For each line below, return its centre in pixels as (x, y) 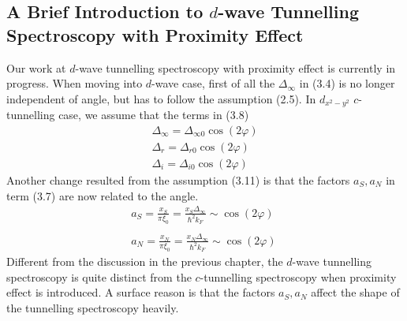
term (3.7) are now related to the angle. (103, 195)
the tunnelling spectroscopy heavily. (93, 307)
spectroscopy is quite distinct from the (99, 276)
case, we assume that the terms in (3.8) (154, 115)
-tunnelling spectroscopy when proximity (298, 276)
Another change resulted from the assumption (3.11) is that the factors (178, 179)
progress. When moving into (75, 83)
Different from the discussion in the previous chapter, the (145, 261)
